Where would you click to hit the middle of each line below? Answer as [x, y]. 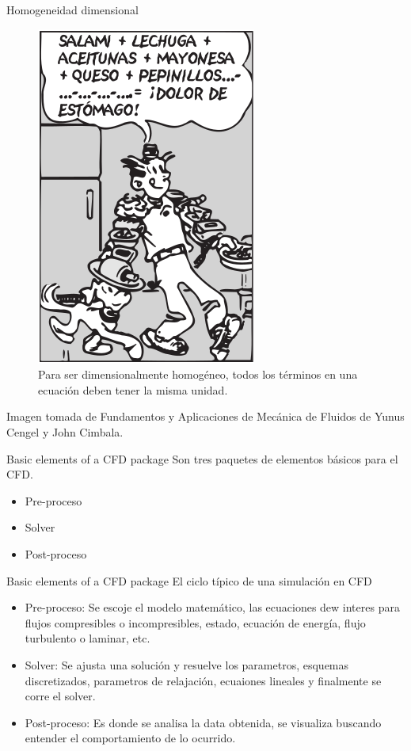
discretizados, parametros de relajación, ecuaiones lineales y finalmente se [203, 680]
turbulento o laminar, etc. [88, 638]
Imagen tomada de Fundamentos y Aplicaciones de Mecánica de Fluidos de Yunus [205, 416]
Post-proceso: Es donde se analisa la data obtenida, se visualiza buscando [203, 722]
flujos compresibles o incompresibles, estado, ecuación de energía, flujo [195, 622]
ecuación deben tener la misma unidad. [133, 389]
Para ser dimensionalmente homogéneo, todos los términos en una [198, 374]
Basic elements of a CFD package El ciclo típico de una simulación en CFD [189, 580]
